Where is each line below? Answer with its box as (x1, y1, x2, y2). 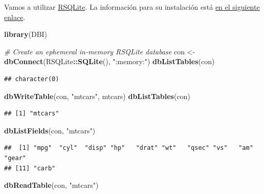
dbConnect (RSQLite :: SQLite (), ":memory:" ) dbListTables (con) (4, 56, 215, 67)
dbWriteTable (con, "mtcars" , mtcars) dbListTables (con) (4, 90, 190, 101)
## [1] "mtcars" (4, 110, 59, 118)
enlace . (4, 11, 26, 22)
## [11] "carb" (4, 164, 56, 172)
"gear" (4, 154, 26, 162)
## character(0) (4, 75, 59, 83)
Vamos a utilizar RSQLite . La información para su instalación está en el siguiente (4, 2, 260, 12)
